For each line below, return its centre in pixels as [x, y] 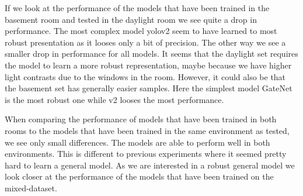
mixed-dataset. [31, 188]
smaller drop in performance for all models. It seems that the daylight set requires [151, 54]
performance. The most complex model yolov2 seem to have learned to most [141, 31]
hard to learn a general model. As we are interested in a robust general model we [150, 165]
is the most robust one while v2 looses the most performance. [114, 99]
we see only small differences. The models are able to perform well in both [137, 142]
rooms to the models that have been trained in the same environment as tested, [147, 130]
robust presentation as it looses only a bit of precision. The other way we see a [145, 42]
